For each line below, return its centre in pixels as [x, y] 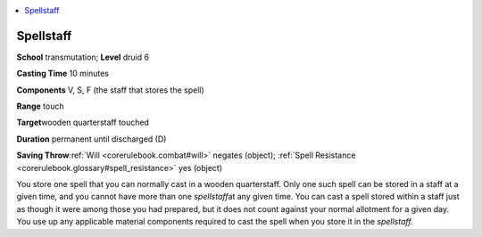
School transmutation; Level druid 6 [83, 57]
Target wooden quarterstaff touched [83, 123]
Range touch [40, 106]
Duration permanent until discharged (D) [91, 139]
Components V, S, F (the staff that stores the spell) [110, 90]
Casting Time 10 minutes [62, 74]
